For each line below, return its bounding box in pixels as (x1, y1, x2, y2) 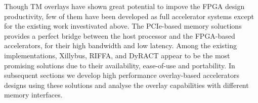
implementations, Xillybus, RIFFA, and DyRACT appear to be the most (4, 50, 230, 60)
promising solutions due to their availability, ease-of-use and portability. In (4, 60, 235, 70)
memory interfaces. (4, 89, 63, 100)
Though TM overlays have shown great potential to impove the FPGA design (4, 1, 245, 11)
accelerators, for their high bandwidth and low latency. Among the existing (4, 40, 237, 51)
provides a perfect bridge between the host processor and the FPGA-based (4, 30, 235, 41)
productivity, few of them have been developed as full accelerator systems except (4, 11, 254, 21)
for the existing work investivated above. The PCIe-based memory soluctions (4, 21, 242, 31)
